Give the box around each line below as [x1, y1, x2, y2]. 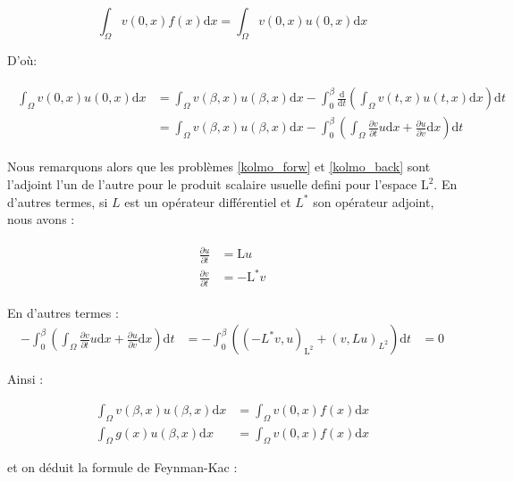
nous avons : [7, 210, 75, 229]
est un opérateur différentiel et [124, 192, 291, 211]
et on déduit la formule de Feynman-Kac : [7, 458, 238, 477]
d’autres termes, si [7, 192, 108, 211]
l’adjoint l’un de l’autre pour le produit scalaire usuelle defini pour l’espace [7, 175, 417, 194]
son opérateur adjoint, [313, 192, 434, 211]
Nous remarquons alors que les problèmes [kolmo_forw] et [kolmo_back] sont [7, 157, 431, 176]
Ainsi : [7, 370, 44, 388]
